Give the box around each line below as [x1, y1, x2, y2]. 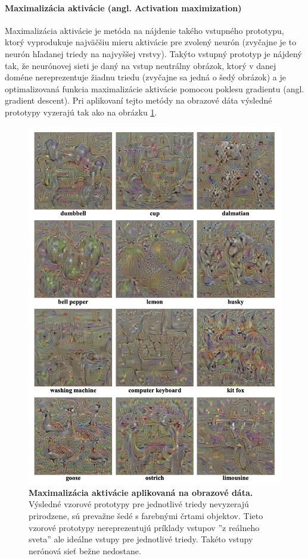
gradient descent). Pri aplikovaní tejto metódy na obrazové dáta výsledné [5, 94, 272, 107]
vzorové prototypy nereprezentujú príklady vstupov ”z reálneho [29, 521, 260, 533]
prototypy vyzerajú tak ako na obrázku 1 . [5, 105, 157, 118]
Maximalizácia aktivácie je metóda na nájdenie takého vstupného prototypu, [5, 24, 284, 36]
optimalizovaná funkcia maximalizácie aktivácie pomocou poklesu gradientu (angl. [5, 82, 304, 95]
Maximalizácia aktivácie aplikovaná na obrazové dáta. [29, 486, 253, 498]
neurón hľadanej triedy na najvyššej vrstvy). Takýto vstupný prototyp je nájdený [5, 47, 302, 60]
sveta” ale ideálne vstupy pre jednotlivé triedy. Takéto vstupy [29, 533, 253, 545]
